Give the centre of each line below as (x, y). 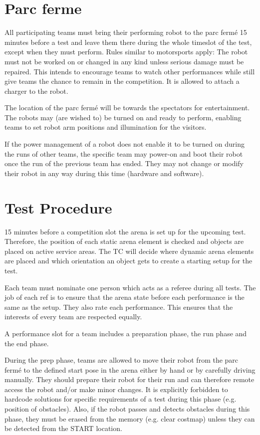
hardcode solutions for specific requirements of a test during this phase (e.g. (121, 399)
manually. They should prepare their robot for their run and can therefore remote (130, 379)
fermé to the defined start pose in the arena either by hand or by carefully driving (130, 369)
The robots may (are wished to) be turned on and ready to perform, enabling (123, 117)
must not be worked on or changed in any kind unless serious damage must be (124, 61)
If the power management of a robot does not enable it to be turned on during (125, 144)
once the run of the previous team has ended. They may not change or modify (124, 163)
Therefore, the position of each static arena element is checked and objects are (124, 241)
